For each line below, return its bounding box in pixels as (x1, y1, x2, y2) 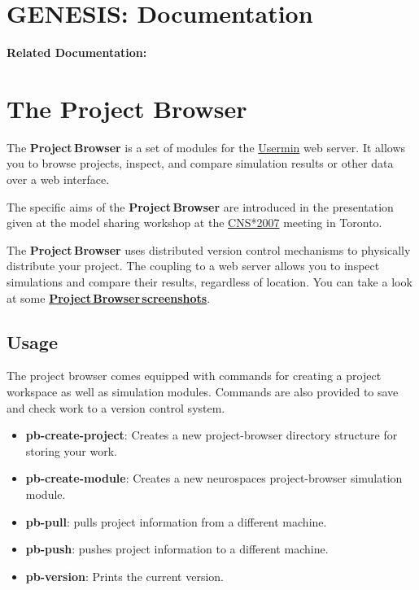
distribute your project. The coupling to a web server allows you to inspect (7, 257, 380, 274)
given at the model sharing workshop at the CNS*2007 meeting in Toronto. (7, 214, 382, 231)
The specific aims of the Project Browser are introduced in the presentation (7, 198, 394, 215)
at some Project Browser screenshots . (7, 289, 211, 306)
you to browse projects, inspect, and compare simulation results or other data (7, 155, 394, 172)
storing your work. (25, 442, 118, 459)
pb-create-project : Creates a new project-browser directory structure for (25, 426, 398, 444)
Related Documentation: (7, 44, 147, 61)
